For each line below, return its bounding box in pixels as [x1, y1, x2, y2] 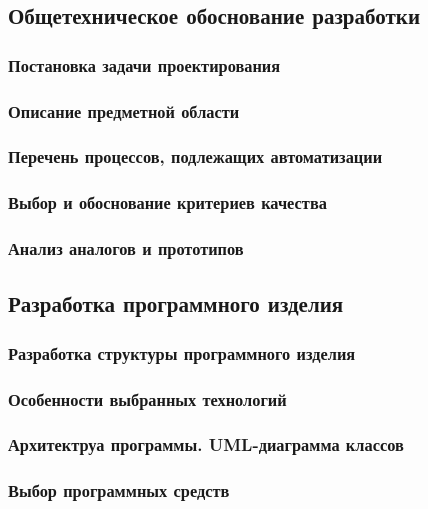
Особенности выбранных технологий [8, 386, 287, 411]
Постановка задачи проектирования [8, 52, 281, 77]
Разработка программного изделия [8, 288, 344, 319]
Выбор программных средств [8, 478, 230, 503]
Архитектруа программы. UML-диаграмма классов [8, 432, 404, 457]
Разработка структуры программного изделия [8, 340, 356, 365]
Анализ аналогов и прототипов [8, 236, 244, 261]
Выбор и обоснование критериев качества [8, 190, 327, 215]
